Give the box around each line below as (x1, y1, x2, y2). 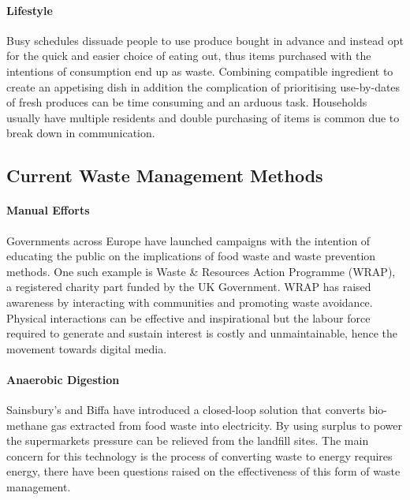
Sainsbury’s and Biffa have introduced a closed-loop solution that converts (6, 401, 365, 418)
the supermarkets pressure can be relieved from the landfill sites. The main (6, 432, 369, 449)
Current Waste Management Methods (6, 163, 323, 188)
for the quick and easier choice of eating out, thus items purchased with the (6, 47, 371, 64)
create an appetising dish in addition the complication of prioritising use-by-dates (6, 78, 401, 95)
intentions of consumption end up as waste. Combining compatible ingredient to (6, 62, 393, 79)
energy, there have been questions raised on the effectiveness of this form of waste (6, 463, 401, 479)
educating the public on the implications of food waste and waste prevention (6, 248, 376, 264)
